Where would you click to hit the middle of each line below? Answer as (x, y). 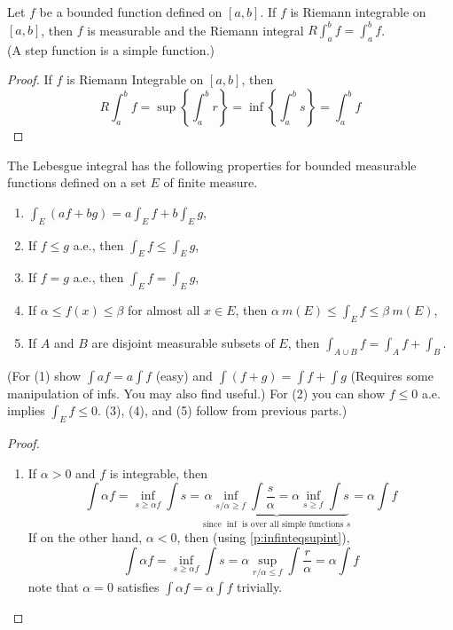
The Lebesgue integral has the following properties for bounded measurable (212, 165)
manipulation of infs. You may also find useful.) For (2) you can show (196, 393)
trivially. (260, 586)
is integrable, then (159, 472)
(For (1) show (44, 375)
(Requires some (392, 375)
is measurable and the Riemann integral (195, 30)
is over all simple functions (293, 524)
